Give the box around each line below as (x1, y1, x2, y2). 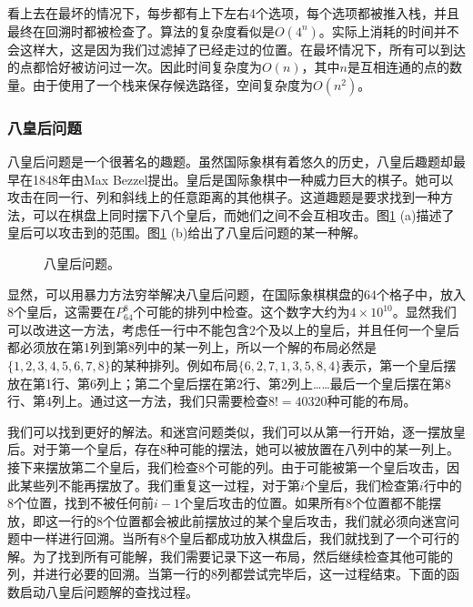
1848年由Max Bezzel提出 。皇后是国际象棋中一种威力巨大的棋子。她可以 (32, 169, 454, 188)
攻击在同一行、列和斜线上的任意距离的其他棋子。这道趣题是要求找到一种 (7, 187, 440, 207)
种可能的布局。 (327, 391, 417, 410)
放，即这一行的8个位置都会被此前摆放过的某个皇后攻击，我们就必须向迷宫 (7, 511, 447, 530)
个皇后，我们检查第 (304, 475, 419, 494)
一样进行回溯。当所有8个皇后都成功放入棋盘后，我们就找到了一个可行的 (32, 529, 459, 548)
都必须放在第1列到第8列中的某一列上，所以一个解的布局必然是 (7, 338, 377, 357)
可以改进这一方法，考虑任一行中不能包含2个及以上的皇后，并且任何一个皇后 (7, 319, 459, 339)
